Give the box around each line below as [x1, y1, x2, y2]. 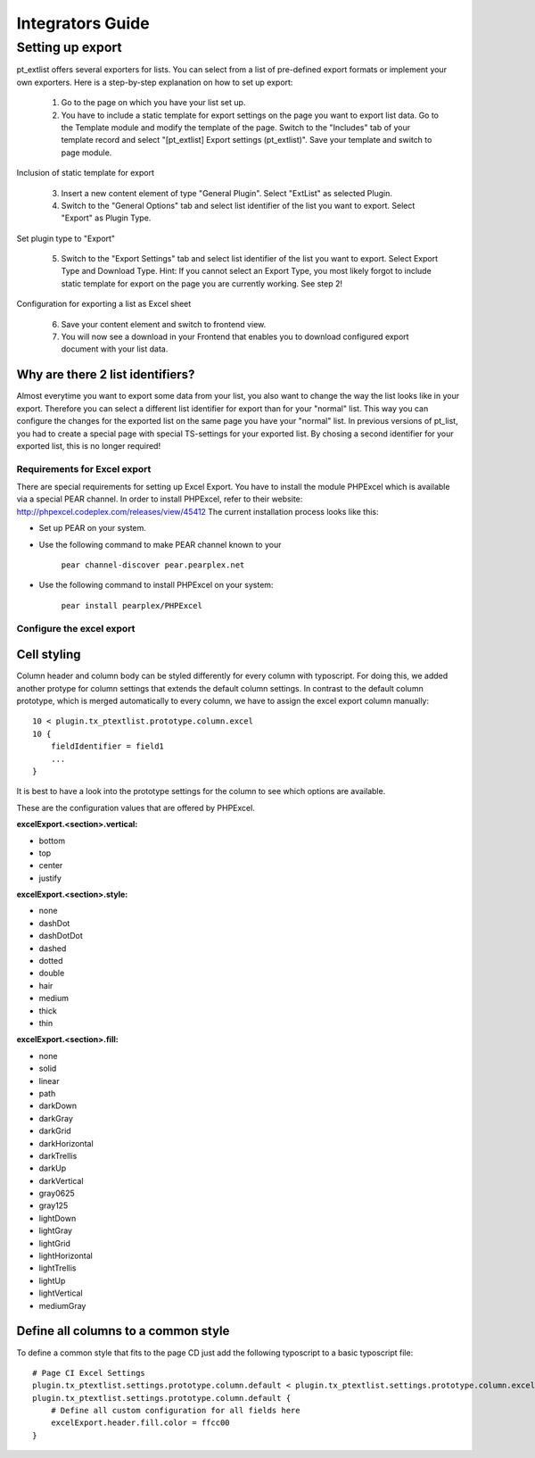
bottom [38, 835, 66, 846]
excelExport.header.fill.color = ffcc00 [50, 1418, 231, 1428]
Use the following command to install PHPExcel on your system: [38, 580, 274, 591]
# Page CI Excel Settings [32, 1368, 146, 1378]
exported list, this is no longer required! [16, 440, 160, 451]
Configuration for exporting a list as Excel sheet [16, 299, 192, 310]
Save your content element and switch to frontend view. [61, 319, 267, 329]
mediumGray [38, 1300, 86, 1311]
